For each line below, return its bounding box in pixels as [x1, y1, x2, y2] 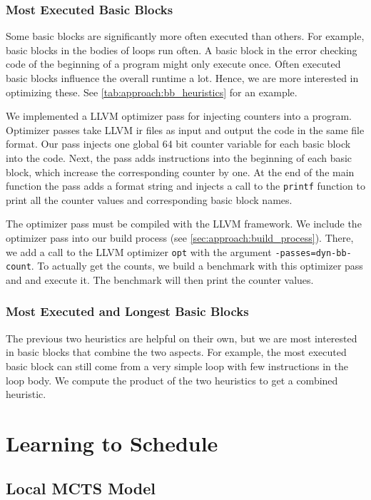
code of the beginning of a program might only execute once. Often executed [6, 56, 341, 71]
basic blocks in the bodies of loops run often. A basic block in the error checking [6, 42, 357, 57]
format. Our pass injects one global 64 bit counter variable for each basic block [6, 136, 351, 151]
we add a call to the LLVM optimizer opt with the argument [6, 244, 272, 259]
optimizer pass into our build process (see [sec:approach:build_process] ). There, [6, 230, 354, 245]
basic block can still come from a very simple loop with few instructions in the [6, 358, 348, 373]
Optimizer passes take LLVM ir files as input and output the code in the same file [6, 122, 365, 137]
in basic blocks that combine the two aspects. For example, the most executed [6, 345, 347, 359]
